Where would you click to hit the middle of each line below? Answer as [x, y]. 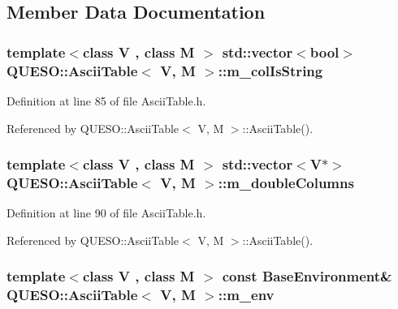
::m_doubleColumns [286, 182]
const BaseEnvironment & [307, 276]
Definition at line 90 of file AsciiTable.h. [106, 213]
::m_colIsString [270, 70]
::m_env [246, 295]
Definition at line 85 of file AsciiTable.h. [106, 100]
